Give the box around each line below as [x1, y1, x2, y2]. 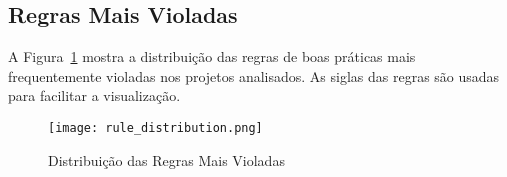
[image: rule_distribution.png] [48, 120, 263, 135]
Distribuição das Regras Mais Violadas [48, 149, 285, 170]
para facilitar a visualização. [8, 85, 181, 106]
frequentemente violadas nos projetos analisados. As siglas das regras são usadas [8, 65, 500, 86]
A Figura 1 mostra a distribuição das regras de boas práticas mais [8, 46, 416, 67]
